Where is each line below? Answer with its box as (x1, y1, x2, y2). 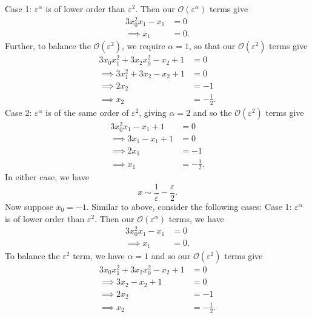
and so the (193, 106, 232, 118)
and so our (151, 249, 191, 262)
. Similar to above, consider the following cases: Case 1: (86, 200, 292, 212)
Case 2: (5, 106, 32, 118)
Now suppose (5, 200, 53, 212)
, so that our (188, 39, 236, 52)
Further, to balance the (5, 39, 91, 52)
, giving (139, 106, 167, 118)
